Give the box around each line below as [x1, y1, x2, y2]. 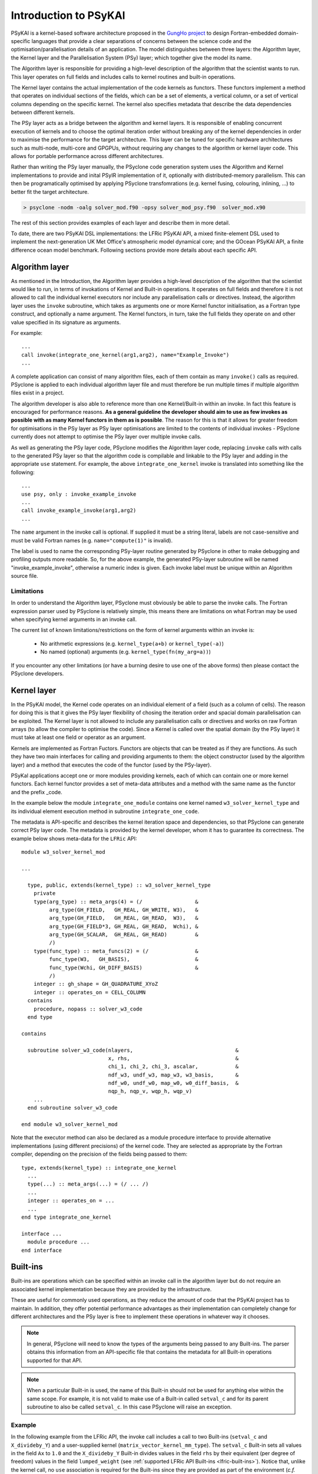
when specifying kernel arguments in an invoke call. [11, 616, 137, 623]
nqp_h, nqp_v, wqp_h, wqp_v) [108, 1088, 193, 1095]
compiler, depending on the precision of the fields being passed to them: [11, 1150, 188, 1158]
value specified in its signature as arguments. [11, 318, 121, 325]
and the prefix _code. [11, 788, 63, 795]
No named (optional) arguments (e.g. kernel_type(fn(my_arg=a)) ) [40, 649, 211, 656]
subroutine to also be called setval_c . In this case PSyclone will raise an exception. [26, 1403, 232, 1410]
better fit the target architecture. [11, 188, 90, 195]
